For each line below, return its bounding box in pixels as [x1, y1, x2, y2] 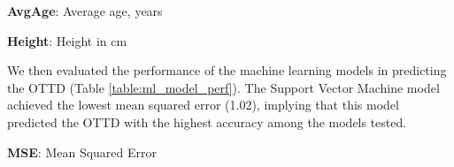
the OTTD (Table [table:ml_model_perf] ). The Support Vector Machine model [7, 78, 440, 96]
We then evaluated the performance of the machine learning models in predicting [7, 61, 447, 80]
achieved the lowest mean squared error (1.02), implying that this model [7, 95, 399, 114]
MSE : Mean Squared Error [7, 142, 157, 161]
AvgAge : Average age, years [7, 2, 163, 19]
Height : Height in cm [7, 31, 127, 49]
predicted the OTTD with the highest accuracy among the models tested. [7, 112, 407, 131]
